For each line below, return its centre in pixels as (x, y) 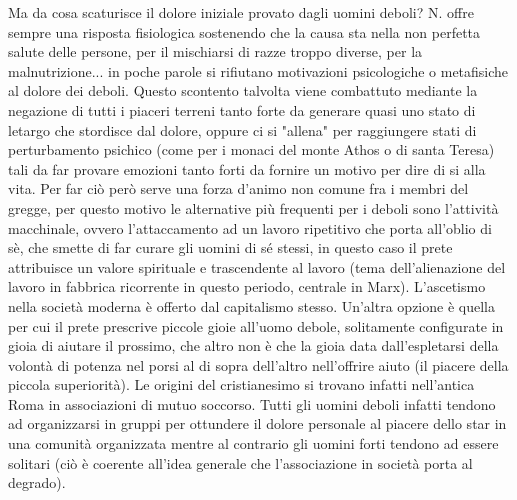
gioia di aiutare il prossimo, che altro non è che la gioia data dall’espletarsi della (253, 345)
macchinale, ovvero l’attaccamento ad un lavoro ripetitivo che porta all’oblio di (250, 227)
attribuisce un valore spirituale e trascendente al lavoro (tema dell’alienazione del (257, 266)
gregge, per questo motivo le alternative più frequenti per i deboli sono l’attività (253, 207)
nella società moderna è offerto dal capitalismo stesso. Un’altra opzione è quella (251, 305)
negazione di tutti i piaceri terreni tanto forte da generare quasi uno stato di (242, 109)
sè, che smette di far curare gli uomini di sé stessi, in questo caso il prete (230, 247)
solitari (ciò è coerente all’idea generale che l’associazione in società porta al (240, 462)
